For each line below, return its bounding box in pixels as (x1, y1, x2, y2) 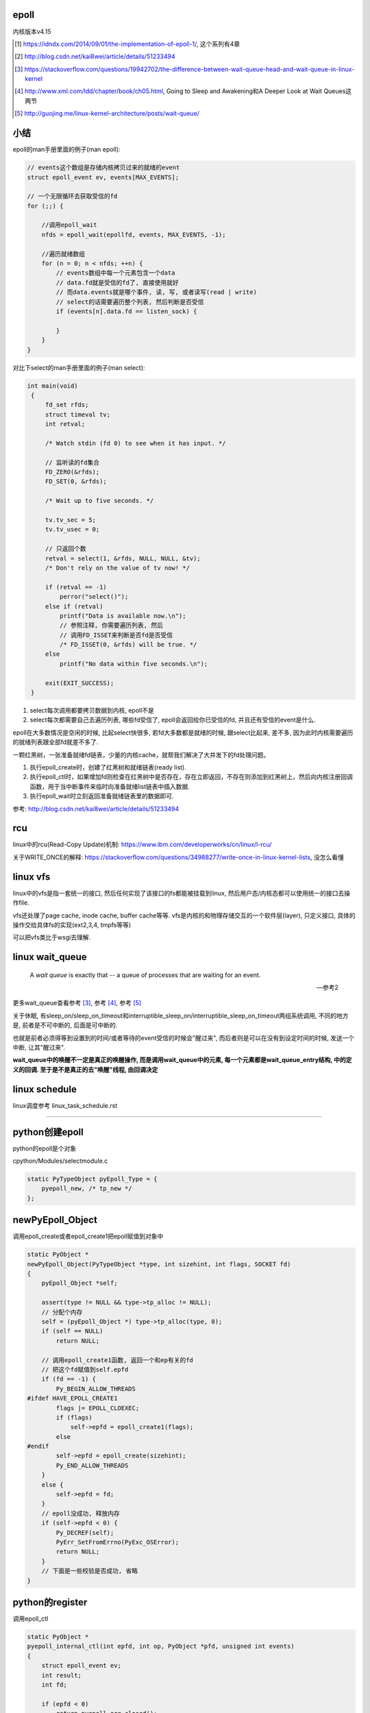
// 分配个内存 (41, 1308, 83, 1316)
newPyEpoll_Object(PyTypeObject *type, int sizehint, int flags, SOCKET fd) (27, 1260, 291, 1268)
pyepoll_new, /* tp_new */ (41, 1185, 133, 1192)
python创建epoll (12, 1126, 84, 1137)
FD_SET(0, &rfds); (45, 478, 108, 486)
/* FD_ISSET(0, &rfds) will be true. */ (59, 641, 197, 649)
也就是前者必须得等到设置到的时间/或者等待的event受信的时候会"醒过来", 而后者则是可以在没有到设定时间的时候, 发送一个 (12, 1033, 355, 1042)
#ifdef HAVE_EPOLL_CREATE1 (27, 1394, 118, 1403)
